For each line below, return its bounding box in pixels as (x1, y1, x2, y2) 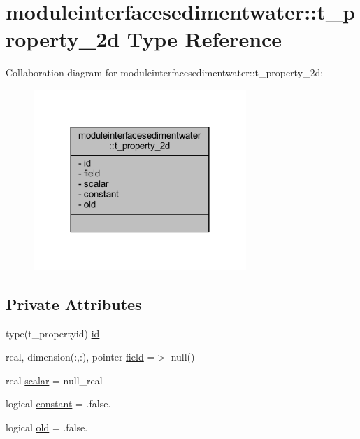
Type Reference (127, 25, 282, 53)
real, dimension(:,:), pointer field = (6, 349, 155, 364)
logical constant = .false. (6, 396, 111, 411)
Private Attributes (6, 293, 142, 314)
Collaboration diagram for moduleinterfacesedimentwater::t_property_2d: (6, 65, 324, 80)
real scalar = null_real (6, 372, 103, 387)
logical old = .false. (6, 419, 88, 434)
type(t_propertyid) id (6, 326, 100, 340)
